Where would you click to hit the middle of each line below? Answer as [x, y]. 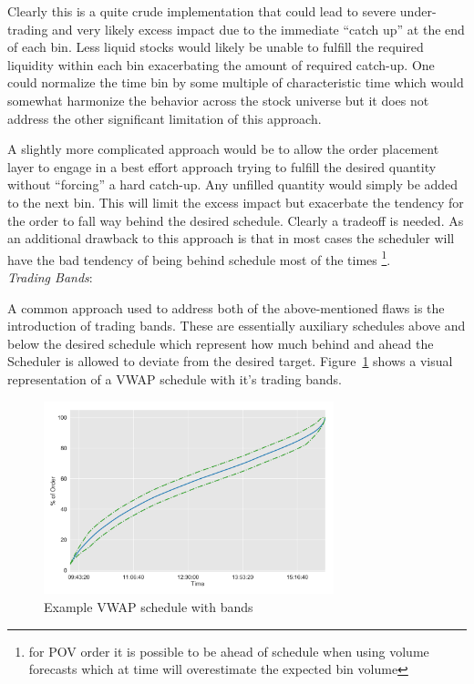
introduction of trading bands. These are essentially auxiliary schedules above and [237, 326]
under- [418, 11]
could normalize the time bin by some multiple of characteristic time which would [236, 82]
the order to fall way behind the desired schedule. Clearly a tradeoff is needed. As [236, 220]
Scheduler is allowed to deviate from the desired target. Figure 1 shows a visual [230, 361]
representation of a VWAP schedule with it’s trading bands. [175, 378]
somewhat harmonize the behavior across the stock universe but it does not [218, 100]
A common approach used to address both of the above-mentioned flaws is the [226, 307]
